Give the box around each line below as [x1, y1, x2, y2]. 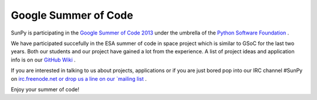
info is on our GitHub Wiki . [11, 56, 76, 63]
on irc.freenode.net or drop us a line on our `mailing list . [11, 75, 147, 82]
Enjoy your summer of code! [11, 85, 79, 93]
